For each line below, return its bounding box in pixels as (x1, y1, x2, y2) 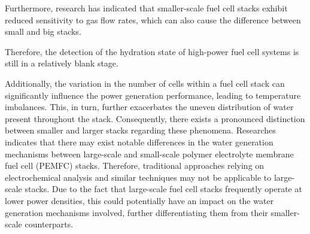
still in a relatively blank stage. (5, 57, 118, 69)
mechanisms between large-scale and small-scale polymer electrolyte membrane (5, 147, 294, 160)
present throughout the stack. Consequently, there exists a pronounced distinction (5, 112, 305, 124)
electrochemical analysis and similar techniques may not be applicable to (5, 171, 272, 183)
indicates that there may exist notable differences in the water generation (5, 135, 273, 148)
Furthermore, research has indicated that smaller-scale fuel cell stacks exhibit (5, 2, 288, 14)
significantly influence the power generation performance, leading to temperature (5, 89, 301, 101)
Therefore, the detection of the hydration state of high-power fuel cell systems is (5, 45, 299, 57)
